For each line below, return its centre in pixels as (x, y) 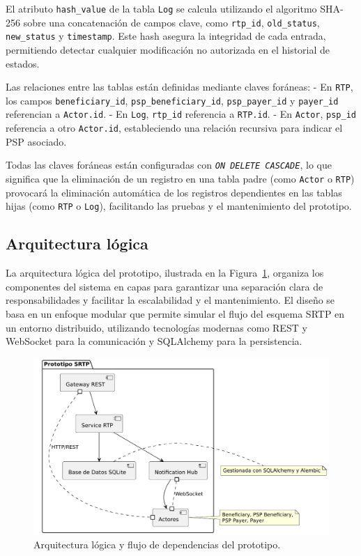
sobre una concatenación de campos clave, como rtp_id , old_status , (171, 22)
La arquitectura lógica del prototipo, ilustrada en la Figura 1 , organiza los (165, 273)
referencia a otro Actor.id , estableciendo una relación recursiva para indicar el (174, 128)
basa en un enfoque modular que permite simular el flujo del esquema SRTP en (175, 313)
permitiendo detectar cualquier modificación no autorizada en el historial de (168, 49)
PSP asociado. (36, 141)
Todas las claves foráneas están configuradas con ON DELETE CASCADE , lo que (169, 165)
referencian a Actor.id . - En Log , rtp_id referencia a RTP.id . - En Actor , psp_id (181, 114)
